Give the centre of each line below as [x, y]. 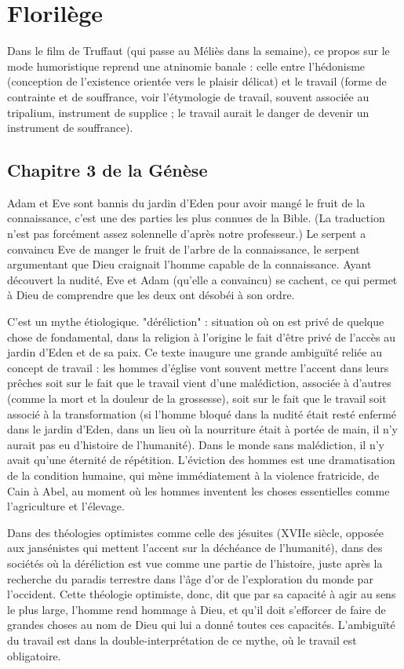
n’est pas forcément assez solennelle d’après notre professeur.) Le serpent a [187, 234]
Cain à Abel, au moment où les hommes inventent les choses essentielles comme [198, 490]
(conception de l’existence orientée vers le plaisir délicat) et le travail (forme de [197, 81]
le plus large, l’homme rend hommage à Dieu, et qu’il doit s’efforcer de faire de [197, 609]
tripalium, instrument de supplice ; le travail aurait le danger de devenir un [188, 112]
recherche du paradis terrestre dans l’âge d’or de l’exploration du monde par [190, 578]
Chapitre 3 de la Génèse [107, 170]
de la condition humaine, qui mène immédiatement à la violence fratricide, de [193, 475]
